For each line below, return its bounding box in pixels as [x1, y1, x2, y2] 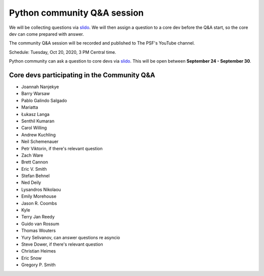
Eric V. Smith [21, 166, 47, 172]
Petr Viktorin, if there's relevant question [21, 145, 103, 151]
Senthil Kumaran [21, 118, 55, 124]
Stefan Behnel [21, 173, 50, 179]
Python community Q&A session [9, 7, 144, 18]
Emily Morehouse [21, 193, 57, 199]
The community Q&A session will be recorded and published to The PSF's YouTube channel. [9, 40, 195, 46]
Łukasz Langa [21, 111, 50, 117]
